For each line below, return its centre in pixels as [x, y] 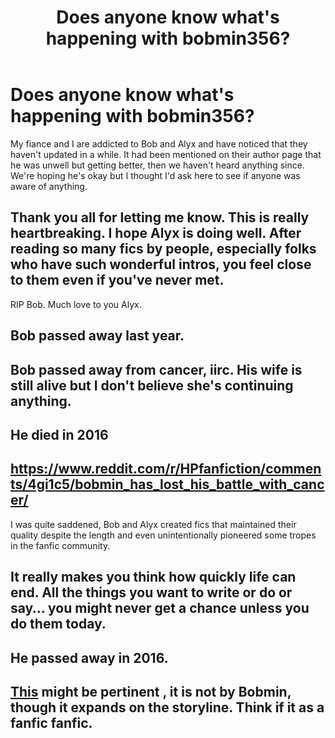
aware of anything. [49, 186]
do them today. [58, 624]
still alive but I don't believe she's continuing [152, 385]
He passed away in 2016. [89, 657]
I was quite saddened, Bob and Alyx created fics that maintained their [153, 524]
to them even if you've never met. [117, 280]
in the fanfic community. [60, 545]
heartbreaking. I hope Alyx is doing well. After [156, 233]
